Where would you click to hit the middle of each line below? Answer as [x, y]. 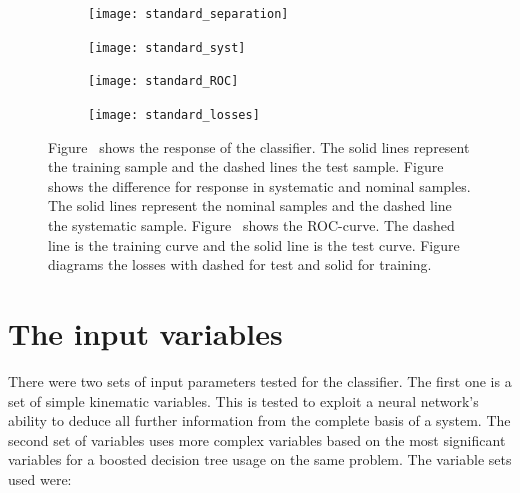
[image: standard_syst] [167, 47]
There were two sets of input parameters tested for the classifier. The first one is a [260, 380]
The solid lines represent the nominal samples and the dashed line [250, 205]
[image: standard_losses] [174, 114]
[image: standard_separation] [188, 14]
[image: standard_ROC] [163, 81]
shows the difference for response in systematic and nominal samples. [259, 185]
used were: [40, 478]
